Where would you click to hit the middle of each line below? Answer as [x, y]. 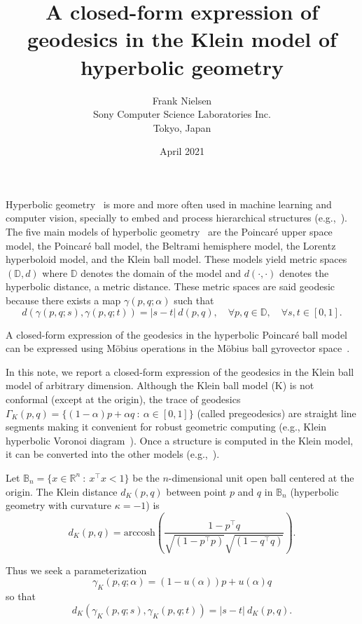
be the [146, 477]
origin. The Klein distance [62, 491]
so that [21, 596]
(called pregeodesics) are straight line [277, 413]
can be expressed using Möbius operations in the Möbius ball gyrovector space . [178, 348]
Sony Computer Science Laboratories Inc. [182, 114]
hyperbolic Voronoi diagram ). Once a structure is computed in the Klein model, [180, 440]
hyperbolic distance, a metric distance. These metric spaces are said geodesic [170, 286]
